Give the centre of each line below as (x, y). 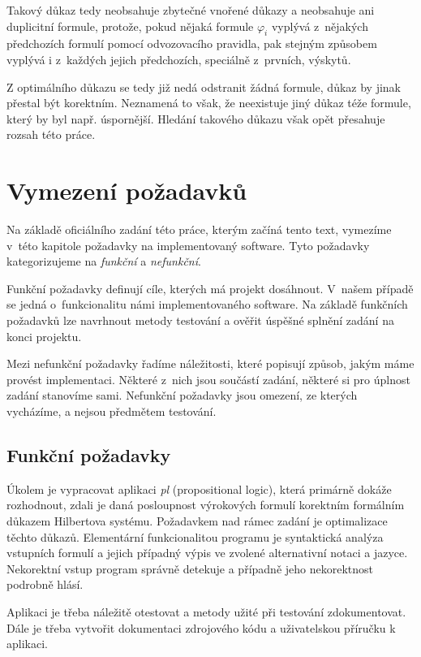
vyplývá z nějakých (320, 26)
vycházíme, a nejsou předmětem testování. (112, 411)
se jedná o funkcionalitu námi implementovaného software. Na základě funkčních (207, 304)
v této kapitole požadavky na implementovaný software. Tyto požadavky (188, 245)
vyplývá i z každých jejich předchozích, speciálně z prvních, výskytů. (179, 59)
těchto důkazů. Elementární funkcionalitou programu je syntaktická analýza (195, 536)
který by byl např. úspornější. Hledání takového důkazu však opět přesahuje (196, 118)
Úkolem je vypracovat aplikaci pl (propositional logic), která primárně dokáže (199, 488)
